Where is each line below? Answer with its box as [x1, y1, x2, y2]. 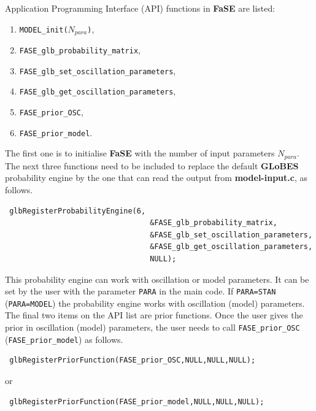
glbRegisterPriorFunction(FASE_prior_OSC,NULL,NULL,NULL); [9, 356, 256, 365]
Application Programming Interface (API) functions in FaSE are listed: [5, 2, 276, 14]
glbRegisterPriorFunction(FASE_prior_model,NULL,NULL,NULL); [9, 397, 264, 406]
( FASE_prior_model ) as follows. [5, 332, 123, 345]
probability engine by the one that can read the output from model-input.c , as [5, 171, 307, 184]
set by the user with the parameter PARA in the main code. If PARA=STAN [5, 285, 276, 298]
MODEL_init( [19, 25, 68, 34]
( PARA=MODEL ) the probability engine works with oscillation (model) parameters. [5, 296, 305, 309]
